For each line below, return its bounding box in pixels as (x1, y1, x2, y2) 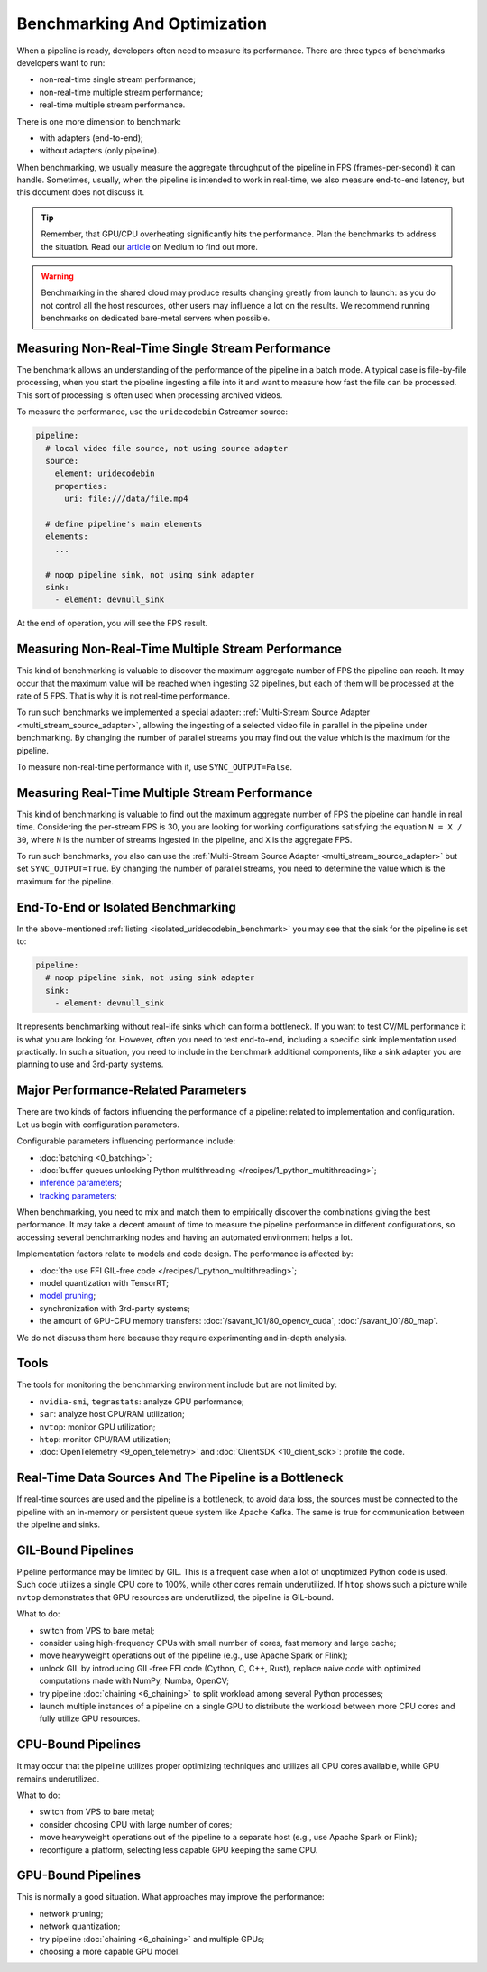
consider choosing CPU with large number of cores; (39, 1819, 233, 1829)
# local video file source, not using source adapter (45, 443, 289, 453)
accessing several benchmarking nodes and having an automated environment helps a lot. (16, 1232, 354, 1243)
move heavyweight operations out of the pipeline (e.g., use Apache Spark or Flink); (39, 1650, 348, 1661)
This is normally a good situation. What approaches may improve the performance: (16, 1892, 325, 1903)
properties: (54, 481, 108, 491)
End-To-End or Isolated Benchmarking (16, 899, 236, 915)
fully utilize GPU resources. (39, 1713, 141, 1724)
